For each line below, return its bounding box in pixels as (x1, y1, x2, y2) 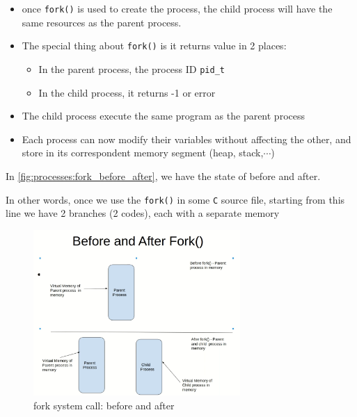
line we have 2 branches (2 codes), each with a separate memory (6, 206, 280, 220)
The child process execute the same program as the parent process (22, 108, 305, 123)
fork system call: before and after (33, 398, 175, 412)
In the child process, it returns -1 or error (38, 85, 216, 99)
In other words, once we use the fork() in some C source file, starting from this (6, 192, 345, 206)
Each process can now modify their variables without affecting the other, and (22, 131, 351, 146)
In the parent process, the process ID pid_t (38, 61, 225, 76)
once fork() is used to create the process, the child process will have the (22, 1, 333, 15)
